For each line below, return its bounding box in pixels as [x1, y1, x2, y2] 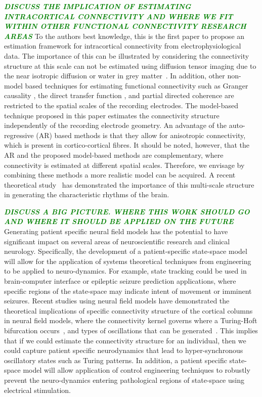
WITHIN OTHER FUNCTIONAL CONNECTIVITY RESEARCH [4, 21, 246, 31]
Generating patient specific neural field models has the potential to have [4, 226, 228, 237]
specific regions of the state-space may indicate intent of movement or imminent [4, 285, 252, 296]
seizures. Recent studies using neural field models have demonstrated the [4, 295, 230, 306]
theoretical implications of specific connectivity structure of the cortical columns [4, 305, 253, 316]
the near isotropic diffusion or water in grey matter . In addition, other [4, 70, 225, 81]
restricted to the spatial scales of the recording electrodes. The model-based [4, 100, 238, 110]
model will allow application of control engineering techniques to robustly [23, 365, 250, 375]
